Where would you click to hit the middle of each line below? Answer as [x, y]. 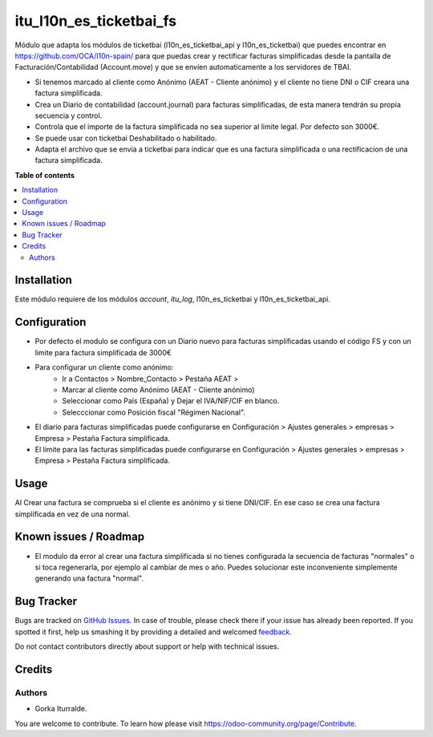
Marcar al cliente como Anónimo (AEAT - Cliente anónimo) [159, 390]
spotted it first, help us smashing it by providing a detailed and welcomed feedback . [154, 632]
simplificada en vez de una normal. [73, 514]
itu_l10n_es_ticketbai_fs [95, 21]
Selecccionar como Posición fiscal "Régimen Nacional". [154, 412]
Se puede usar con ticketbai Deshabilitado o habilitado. [126, 138]
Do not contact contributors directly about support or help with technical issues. [147, 646]
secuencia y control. [69, 115]
